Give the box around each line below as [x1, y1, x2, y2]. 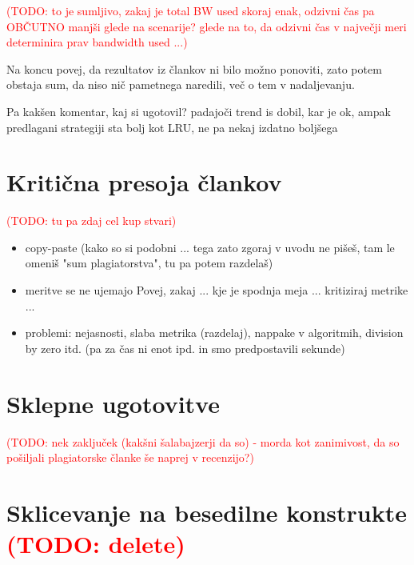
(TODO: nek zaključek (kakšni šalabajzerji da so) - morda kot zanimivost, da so [6, 433, 400, 450]
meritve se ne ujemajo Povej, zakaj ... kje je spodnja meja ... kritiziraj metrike [25, 282, 408, 299]
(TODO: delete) [6, 527, 185, 560]
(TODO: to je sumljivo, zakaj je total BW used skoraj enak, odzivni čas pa [6, 2, 375, 18]
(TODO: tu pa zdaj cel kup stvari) [6, 212, 177, 229]
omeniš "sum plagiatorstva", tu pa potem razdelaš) [25, 254, 273, 271]
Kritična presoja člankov [6, 166, 282, 198]
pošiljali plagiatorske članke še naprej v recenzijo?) [6, 449, 254, 466]
